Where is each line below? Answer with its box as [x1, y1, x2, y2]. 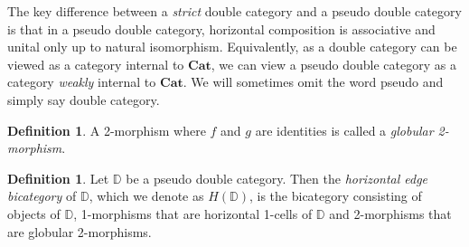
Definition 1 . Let [7, 168, 109, 187]
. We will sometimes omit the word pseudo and [183, 72, 444, 91]
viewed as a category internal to [7, 54, 184, 73]
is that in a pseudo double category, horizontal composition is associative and [7, 19, 436, 38]
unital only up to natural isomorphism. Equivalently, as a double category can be [7, 37, 457, 56]
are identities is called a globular [255, 120, 434, 139]
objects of [7, 204, 61, 223]
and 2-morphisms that [329, 204, 452, 223]
